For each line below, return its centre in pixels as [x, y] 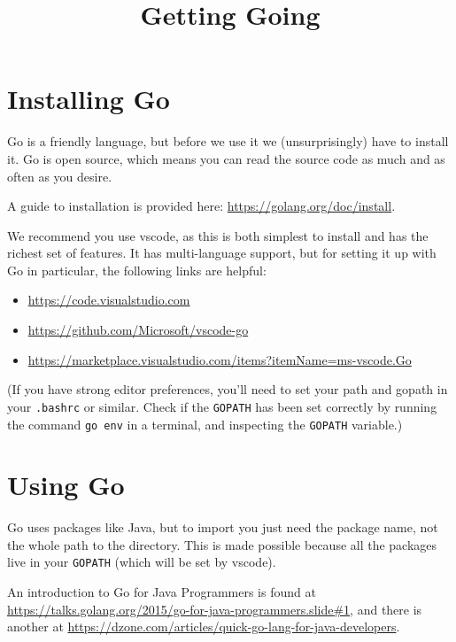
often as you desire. [60, 176]
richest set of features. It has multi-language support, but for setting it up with [222, 253]
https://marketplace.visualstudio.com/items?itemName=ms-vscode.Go [220, 359]
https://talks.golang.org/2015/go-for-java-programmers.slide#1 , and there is [215, 609]
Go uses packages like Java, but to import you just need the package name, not [223, 527]
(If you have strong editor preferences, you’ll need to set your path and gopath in [228, 389]
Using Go [66, 485]
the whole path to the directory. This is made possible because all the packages [222, 544]
